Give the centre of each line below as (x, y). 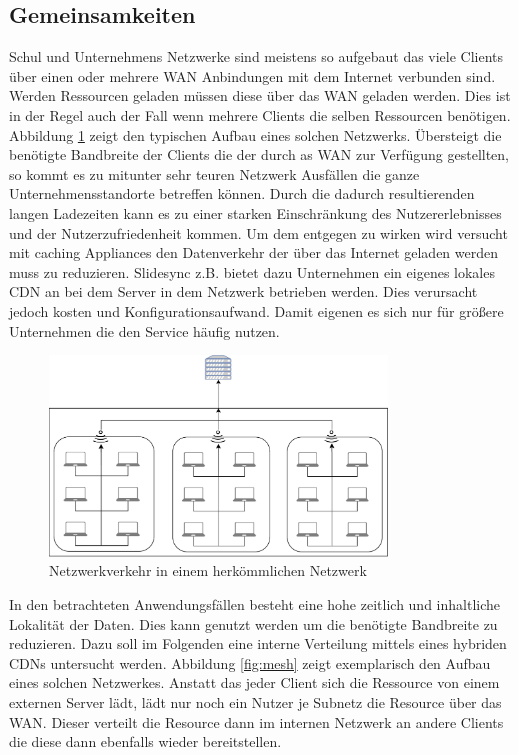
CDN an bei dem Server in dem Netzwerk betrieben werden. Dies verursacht (243, 291)
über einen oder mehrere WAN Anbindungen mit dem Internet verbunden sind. (252, 75)
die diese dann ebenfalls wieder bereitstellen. (145, 741)
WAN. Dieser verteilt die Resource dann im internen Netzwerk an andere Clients (256, 721)
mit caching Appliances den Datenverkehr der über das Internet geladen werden (254, 252)
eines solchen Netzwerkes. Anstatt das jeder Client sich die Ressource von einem (254, 682)
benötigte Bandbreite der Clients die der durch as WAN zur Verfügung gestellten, (259, 154)
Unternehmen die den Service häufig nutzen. (144, 330)
